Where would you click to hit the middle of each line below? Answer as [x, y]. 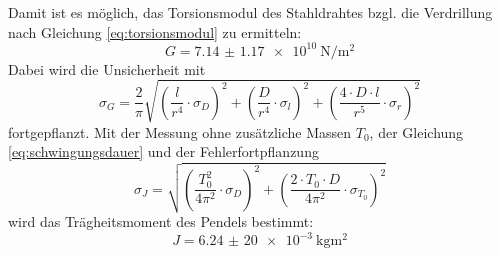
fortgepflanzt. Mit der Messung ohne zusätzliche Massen [180, 131]
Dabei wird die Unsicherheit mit [107, 68]
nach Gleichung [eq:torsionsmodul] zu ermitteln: [155, 31]
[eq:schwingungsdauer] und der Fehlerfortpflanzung [163, 151]
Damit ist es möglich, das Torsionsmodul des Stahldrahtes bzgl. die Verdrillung [250, 12]
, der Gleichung [416, 131]
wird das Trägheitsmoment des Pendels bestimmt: [161, 221]
